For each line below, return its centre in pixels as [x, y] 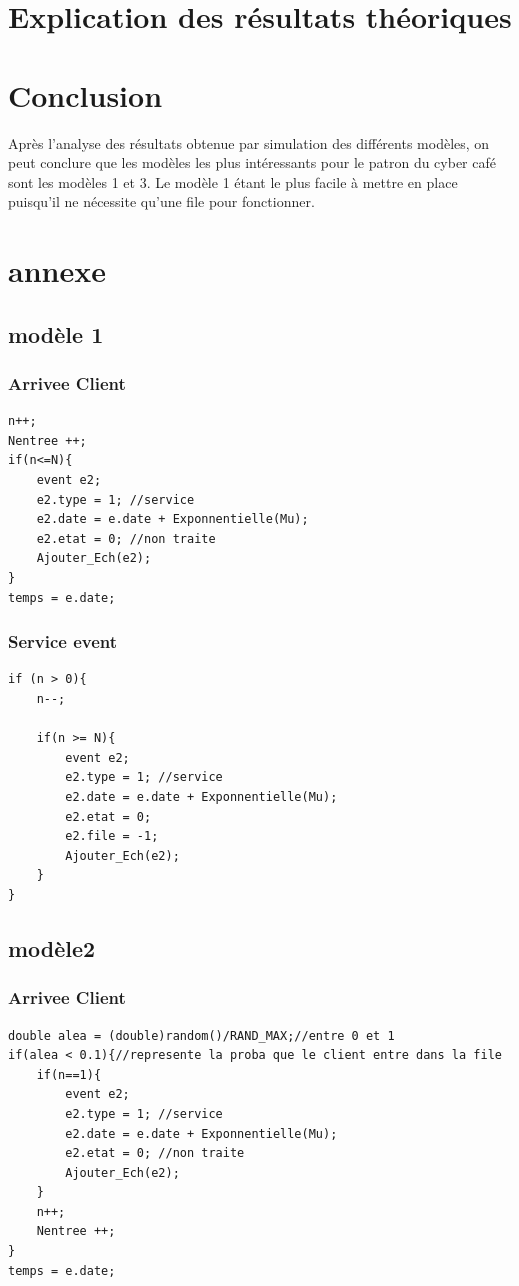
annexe [57, 270]
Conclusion [85, 94]
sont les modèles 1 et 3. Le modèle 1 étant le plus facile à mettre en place [233, 181]
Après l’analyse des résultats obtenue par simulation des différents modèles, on [249, 142]
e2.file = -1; [112, 836]
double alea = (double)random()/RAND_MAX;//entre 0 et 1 [201, 1035]
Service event [63, 641]
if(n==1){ [69, 1074]
